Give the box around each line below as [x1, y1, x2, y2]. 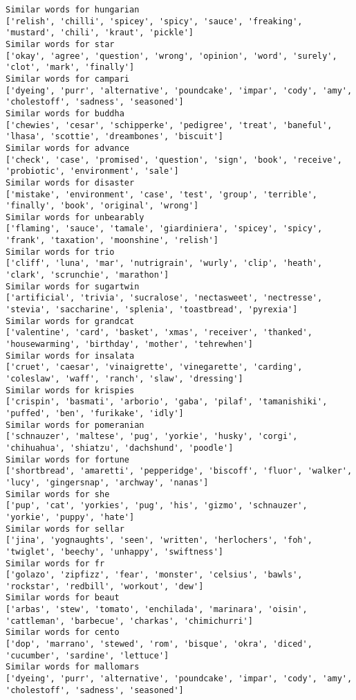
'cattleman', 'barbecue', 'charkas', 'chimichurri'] [6, 616, 253, 626]
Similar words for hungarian [6, 5, 140, 15]
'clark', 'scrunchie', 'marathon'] [6, 270, 169, 280]
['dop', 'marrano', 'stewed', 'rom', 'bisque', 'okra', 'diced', [6, 639, 312, 649]
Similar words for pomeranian [6, 420, 144, 430]
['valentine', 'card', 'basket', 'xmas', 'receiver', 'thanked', [6, 327, 312, 338]
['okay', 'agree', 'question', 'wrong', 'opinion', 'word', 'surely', [6, 51, 337, 61]
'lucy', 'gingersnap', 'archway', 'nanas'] [6, 477, 209, 487]
